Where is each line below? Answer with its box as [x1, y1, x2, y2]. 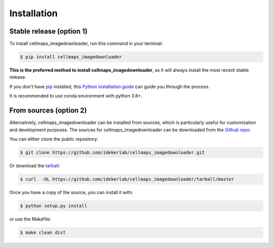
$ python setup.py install [20, 203, 87, 208]
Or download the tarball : [9, 163, 60, 169]
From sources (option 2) [9, 106, 87, 115]
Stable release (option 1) [9, 27, 88, 36]
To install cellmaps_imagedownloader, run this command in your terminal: [9, 41, 163, 47]
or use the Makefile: [9, 216, 51, 222]
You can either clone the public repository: [9, 136, 98, 142]
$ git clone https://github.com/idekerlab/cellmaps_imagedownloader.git [20, 149, 205, 155]
